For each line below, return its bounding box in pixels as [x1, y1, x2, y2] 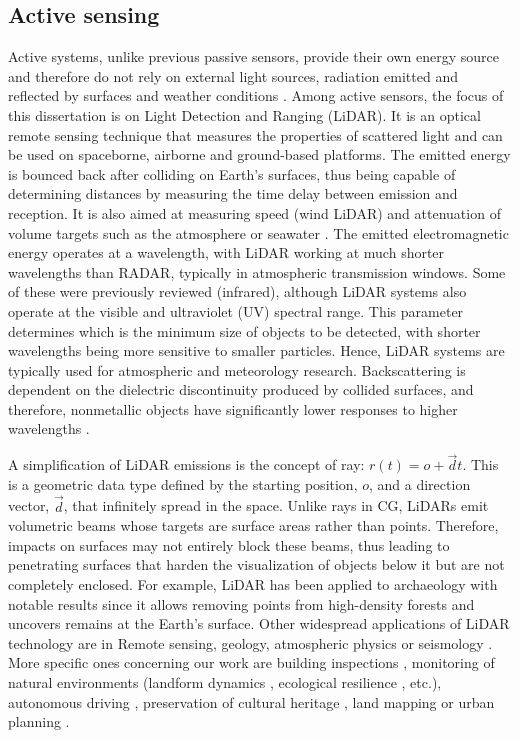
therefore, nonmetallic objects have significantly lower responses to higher [8, 398, 458, 419]
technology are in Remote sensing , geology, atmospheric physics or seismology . [8, 632, 493, 653]
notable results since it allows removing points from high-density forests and [8, 593, 475, 614]
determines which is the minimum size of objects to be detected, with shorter [8, 320, 481, 341]
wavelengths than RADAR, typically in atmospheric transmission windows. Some [8, 261, 506, 282]
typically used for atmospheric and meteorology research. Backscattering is [8, 359, 466, 380]
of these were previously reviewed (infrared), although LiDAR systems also [8, 281, 467, 302]
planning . [8, 711, 70, 732]
